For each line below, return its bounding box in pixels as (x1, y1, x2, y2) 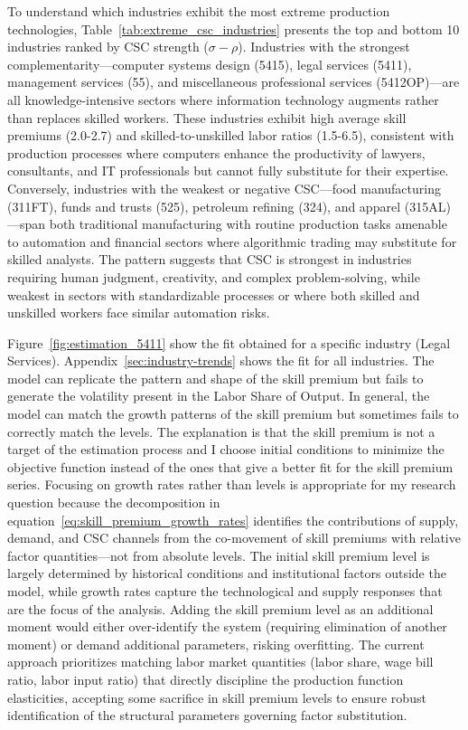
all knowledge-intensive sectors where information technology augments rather (7, 90, 439, 109)
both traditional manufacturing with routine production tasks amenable (49, 214, 447, 233)
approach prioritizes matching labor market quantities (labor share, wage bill (7, 652, 434, 671)
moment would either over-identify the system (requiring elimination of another (7, 617, 447, 636)
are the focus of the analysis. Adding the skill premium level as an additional (7, 599, 434, 618)
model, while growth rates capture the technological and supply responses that (7, 582, 443, 600)
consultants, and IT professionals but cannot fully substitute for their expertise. (7, 161, 449, 180)
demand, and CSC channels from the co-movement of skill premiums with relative (7, 528, 461, 547)
